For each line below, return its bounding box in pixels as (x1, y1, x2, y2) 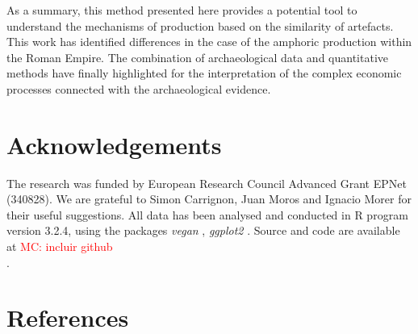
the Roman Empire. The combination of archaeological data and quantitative (6, 48, 388, 65)
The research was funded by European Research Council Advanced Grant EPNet (6, 174, 407, 191)
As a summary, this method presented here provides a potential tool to (6, 2, 357, 18)
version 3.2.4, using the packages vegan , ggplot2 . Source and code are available (6, 222, 400, 239)
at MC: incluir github (6, 238, 113, 255)
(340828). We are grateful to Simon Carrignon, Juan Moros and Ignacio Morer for (6, 190, 412, 207)
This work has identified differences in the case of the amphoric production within (6, 33, 412, 50)
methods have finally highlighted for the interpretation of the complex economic (6, 65, 402, 81)
